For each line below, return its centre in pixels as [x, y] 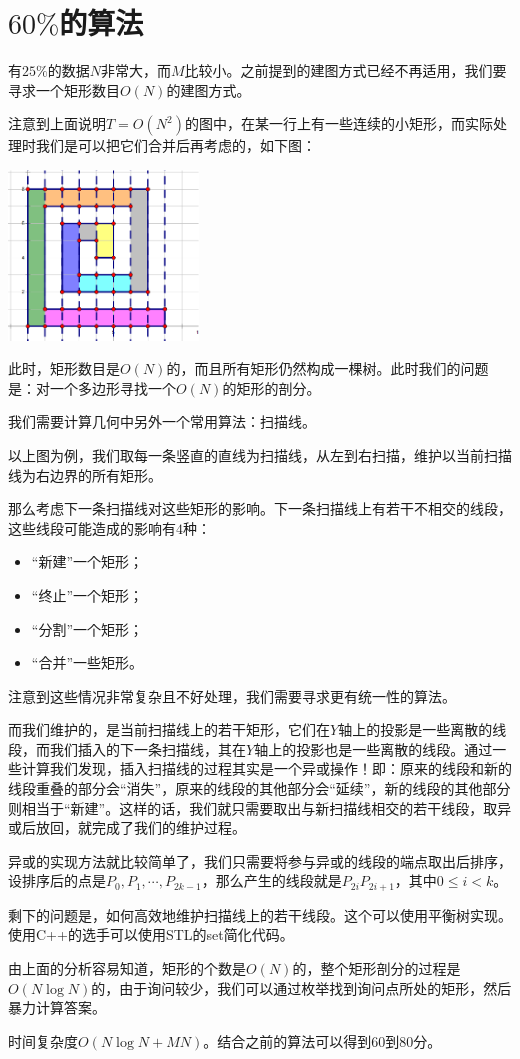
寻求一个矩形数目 [64, 89]
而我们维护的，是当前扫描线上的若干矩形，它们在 [169, 729]
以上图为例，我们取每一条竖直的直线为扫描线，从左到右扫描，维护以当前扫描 [260, 454]
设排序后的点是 [57, 880]
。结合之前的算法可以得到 [287, 1040]
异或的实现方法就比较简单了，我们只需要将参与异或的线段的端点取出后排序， [260, 860]
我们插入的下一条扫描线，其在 [147, 748]
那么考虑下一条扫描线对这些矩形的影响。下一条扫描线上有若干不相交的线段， [260, 508]
